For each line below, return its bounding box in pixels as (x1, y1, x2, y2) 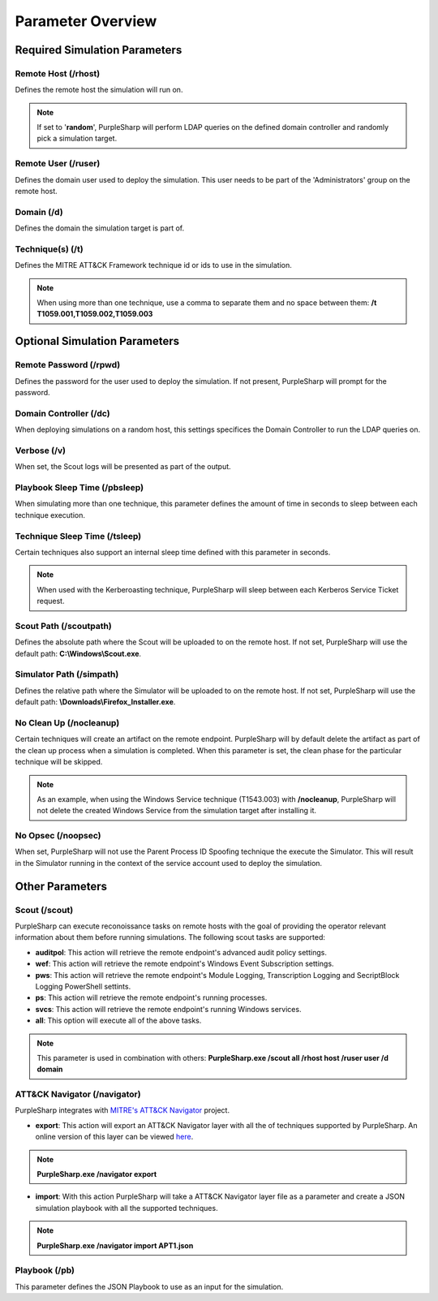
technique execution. (15, 510, 85, 519)
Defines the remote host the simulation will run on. (15, 85, 183, 95)
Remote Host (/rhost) (15, 67, 101, 79)
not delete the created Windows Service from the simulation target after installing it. (36, 806, 316, 816)
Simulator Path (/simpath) (15, 669, 119, 680)
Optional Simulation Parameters (15, 334, 180, 348)
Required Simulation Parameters (15, 43, 182, 57)
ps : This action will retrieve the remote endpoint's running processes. (35, 993, 268, 1002)
